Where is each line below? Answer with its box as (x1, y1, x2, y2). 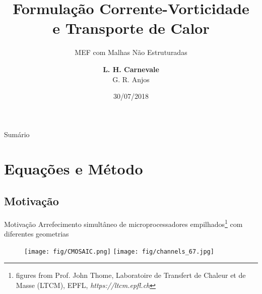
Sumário (4, 129, 30, 139)
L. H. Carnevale (103, 64, 159, 74)
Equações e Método (4, 158, 143, 179)
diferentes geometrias (4, 228, 69, 239)
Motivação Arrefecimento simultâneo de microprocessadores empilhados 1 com (4, 217, 243, 229)
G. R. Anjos (112, 74, 150, 84)
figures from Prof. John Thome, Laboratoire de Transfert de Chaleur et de (16, 270, 246, 280)
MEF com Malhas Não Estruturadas (75, 47, 187, 57)
